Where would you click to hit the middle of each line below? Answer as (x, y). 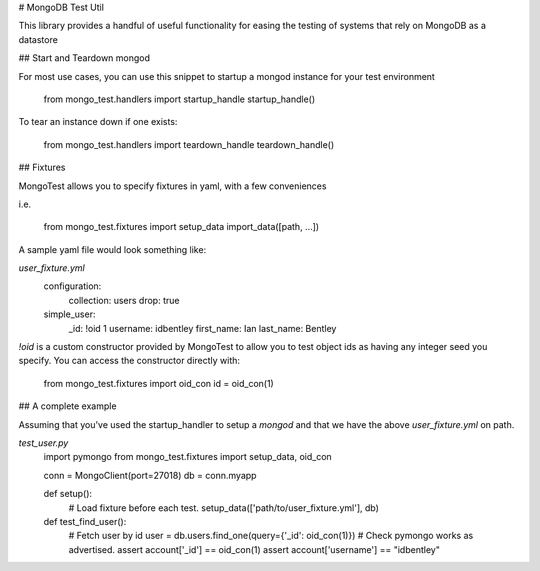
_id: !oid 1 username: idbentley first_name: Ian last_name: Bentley (202, 328)
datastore (38, 39)
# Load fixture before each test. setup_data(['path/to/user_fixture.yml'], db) (224, 507)
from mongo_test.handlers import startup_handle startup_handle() (179, 99)
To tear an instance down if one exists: (98, 122)
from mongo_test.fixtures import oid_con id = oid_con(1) (158, 383)
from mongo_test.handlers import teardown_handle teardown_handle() (189, 144)
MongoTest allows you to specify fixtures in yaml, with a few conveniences (172, 186)
